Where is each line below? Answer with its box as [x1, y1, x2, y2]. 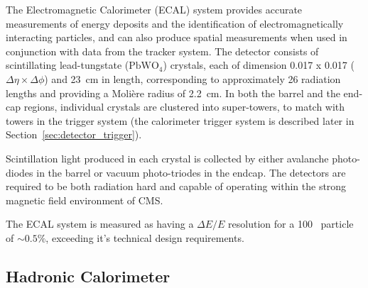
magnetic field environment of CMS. [6, 192, 163, 207]
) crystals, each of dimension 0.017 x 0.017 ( [163, 57, 355, 72]
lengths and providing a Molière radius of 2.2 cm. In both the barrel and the [6, 85, 340, 100]
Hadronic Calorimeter [6, 265, 171, 287]
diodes [6, 165, 33, 179]
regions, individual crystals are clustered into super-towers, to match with [23, 99, 345, 114]
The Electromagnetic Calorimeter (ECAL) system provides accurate [6, 2, 303, 16]
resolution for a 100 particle [228, 216, 354, 231]
